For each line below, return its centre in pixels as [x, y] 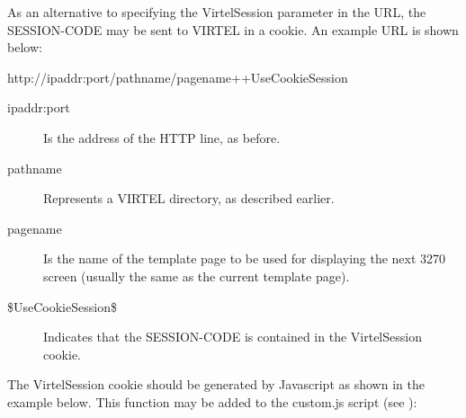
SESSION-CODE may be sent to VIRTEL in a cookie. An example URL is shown [233, 29]
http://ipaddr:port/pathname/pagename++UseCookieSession [178, 77]
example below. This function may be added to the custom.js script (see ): [212, 401]
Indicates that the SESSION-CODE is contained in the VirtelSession [233, 337]
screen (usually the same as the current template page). [197, 276]
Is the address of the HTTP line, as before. [162, 137]
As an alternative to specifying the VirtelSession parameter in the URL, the [217, 12]
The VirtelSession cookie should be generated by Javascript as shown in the [216, 384]
